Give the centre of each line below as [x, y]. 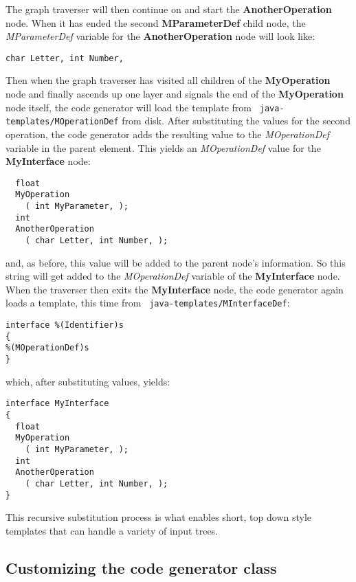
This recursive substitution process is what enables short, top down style [159, 517]
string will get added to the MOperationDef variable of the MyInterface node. [173, 276]
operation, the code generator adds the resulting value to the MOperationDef [167, 134]
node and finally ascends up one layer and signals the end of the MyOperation [175, 94]
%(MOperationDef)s [47, 348]
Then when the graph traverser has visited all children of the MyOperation [168, 80]
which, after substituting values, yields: [88, 381]
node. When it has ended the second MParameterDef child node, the [156, 22]
